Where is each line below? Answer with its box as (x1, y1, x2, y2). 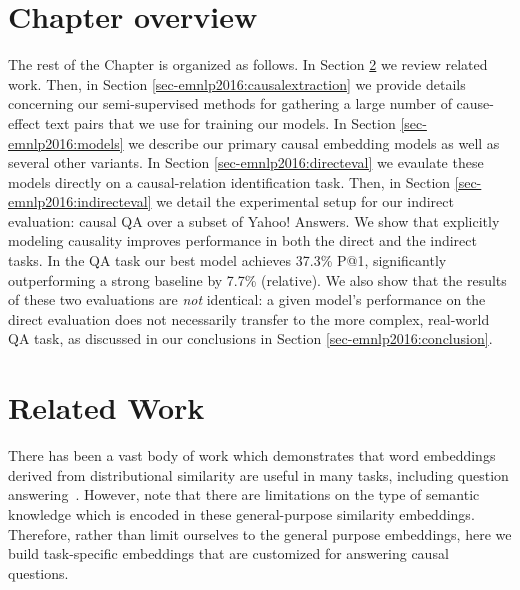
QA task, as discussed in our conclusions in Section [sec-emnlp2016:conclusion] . (8, 328, 493, 349)
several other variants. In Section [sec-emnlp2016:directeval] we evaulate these (8, 152, 484, 173)
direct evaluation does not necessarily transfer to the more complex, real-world (8, 308, 490, 329)
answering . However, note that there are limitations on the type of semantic (8, 484, 480, 505)
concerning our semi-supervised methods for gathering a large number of (8, 93, 452, 114)
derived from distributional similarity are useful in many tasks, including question (8, 464, 509, 485)
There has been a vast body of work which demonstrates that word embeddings (8, 445, 496, 466)
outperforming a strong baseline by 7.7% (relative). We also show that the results (8, 269, 507, 290)
